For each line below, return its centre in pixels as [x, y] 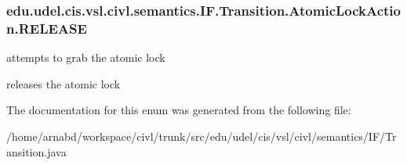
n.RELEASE [47, 28]
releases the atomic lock [64, 83]
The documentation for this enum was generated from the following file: [179, 110]
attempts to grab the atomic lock [86, 57]
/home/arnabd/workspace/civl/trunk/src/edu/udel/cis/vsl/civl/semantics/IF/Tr [202, 136]
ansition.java [36, 151]
